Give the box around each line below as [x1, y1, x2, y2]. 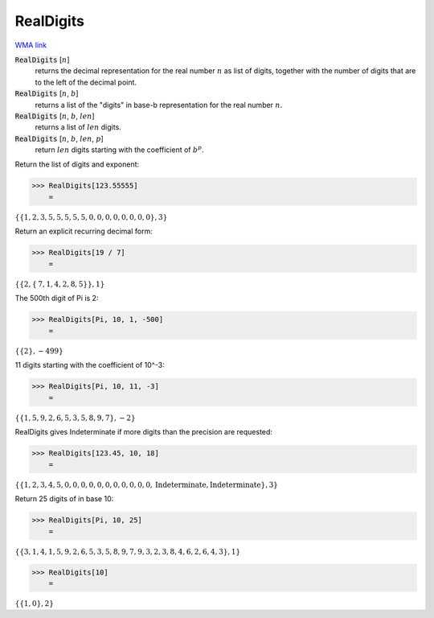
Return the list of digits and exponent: [14, 159, 140, 169]
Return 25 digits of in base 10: [14, 494, 114, 504]
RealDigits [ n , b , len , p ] [14, 134, 104, 143]
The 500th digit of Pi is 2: [14, 294, 99, 303]
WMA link [14, 40, 47, 50]
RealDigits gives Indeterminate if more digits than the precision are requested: [14, 427, 273, 437]
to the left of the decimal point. [35, 77, 137, 87]
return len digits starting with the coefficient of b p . [35, 144, 204, 154]
